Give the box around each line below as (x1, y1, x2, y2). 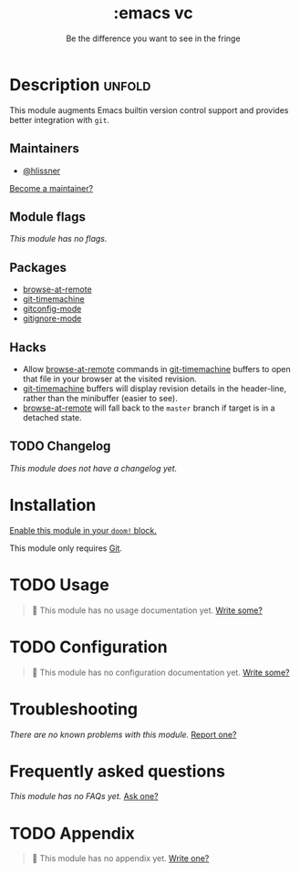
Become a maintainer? (9, 182, 94, 193)
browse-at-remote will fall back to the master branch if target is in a (22, 402, 275, 413)
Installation (9, 494, 97, 515)
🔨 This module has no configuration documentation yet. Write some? (31, 667, 290, 678)
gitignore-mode (22, 313, 82, 324)
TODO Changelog (9, 439, 111, 454)
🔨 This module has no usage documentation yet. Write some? (31, 605, 263, 616)
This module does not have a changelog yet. (9, 462, 178, 473)
